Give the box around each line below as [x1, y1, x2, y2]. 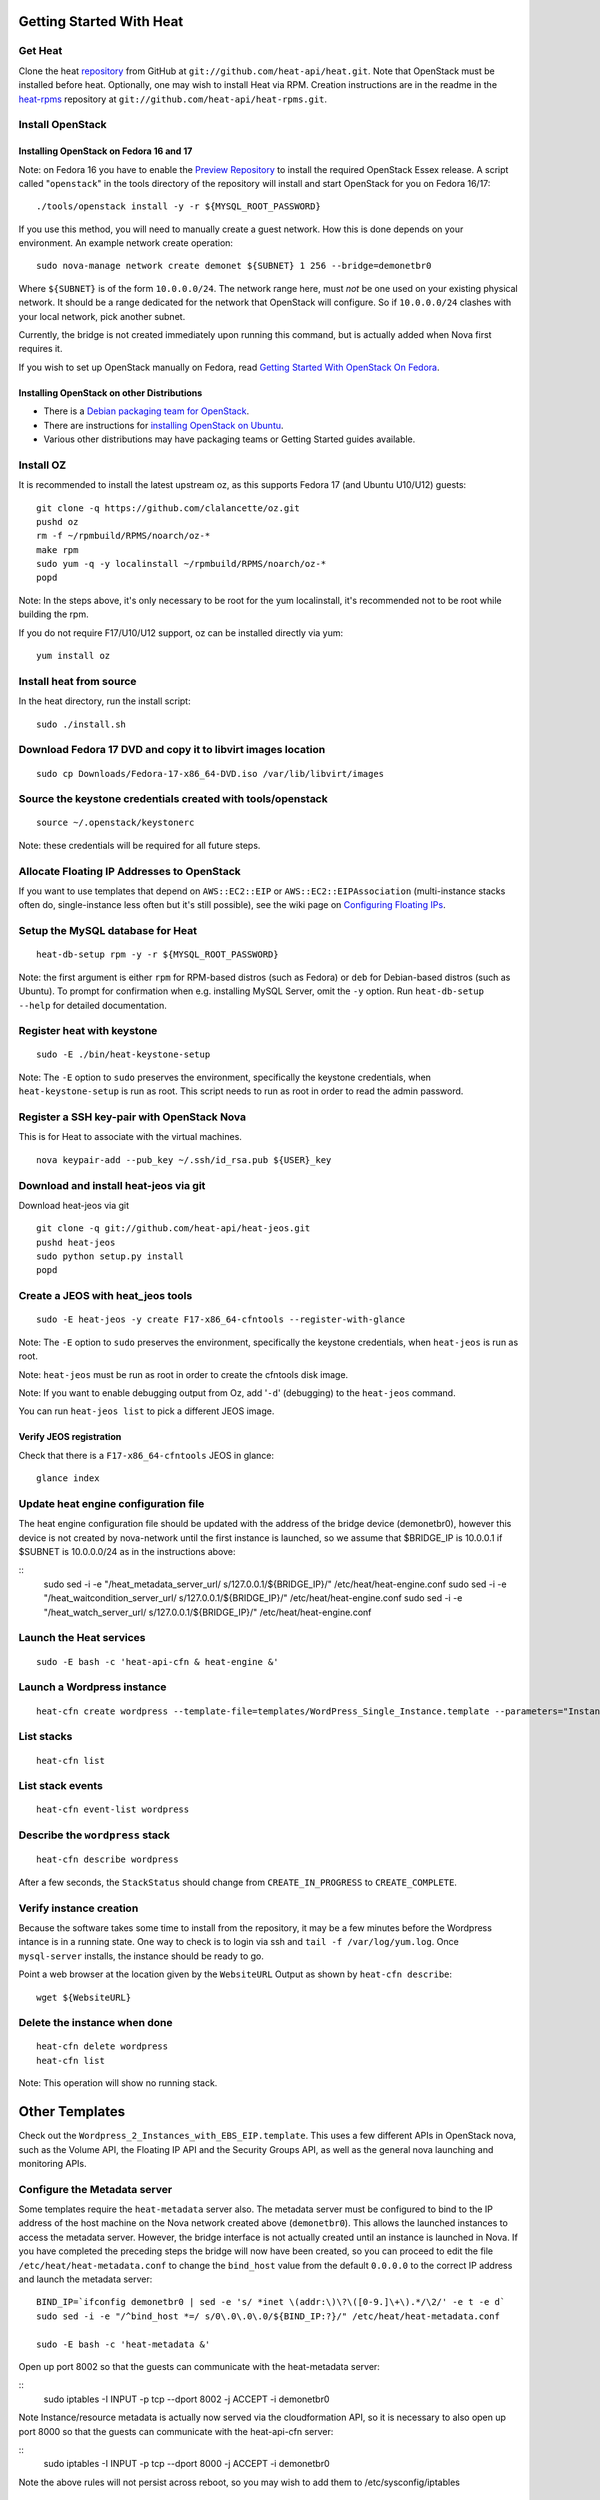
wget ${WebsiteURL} [36, 1991, 132, 2003]
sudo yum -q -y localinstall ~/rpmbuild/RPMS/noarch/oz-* [36, 558, 327, 570]
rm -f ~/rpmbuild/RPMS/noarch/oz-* [36, 530, 211, 542]
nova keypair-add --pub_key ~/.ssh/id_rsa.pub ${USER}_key [36, 1154, 332, 1165]
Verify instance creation [18, 1901, 139, 1915]
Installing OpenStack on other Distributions [18, 386, 203, 399]
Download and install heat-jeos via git [18, 1178, 206, 1192]
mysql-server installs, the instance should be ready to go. [18, 1950, 265, 1962]
